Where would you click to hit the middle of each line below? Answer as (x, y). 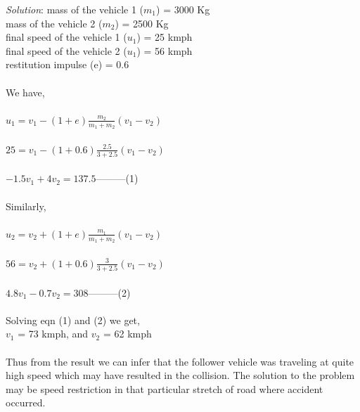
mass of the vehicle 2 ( (54, 23)
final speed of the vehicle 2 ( (66, 50)
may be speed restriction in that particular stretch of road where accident (165, 388)
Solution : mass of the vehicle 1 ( (75, 9)
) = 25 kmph (165, 37)
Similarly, (26, 206)
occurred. (26, 403)
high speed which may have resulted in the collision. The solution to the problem (180, 375)
